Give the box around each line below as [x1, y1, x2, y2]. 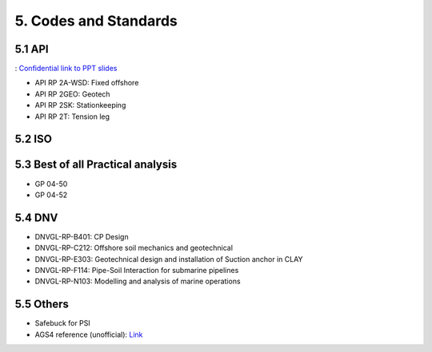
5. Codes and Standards [14, 12, 178, 30]
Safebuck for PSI [34, 318, 91, 328]
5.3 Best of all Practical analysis [14, 158, 178, 172]
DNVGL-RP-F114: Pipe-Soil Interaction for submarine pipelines [34, 266, 239, 275]
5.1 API [14, 42, 49, 56]
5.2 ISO [14, 132, 52, 146]
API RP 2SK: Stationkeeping [34, 101, 126, 110]
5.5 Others [14, 298, 70, 311]
